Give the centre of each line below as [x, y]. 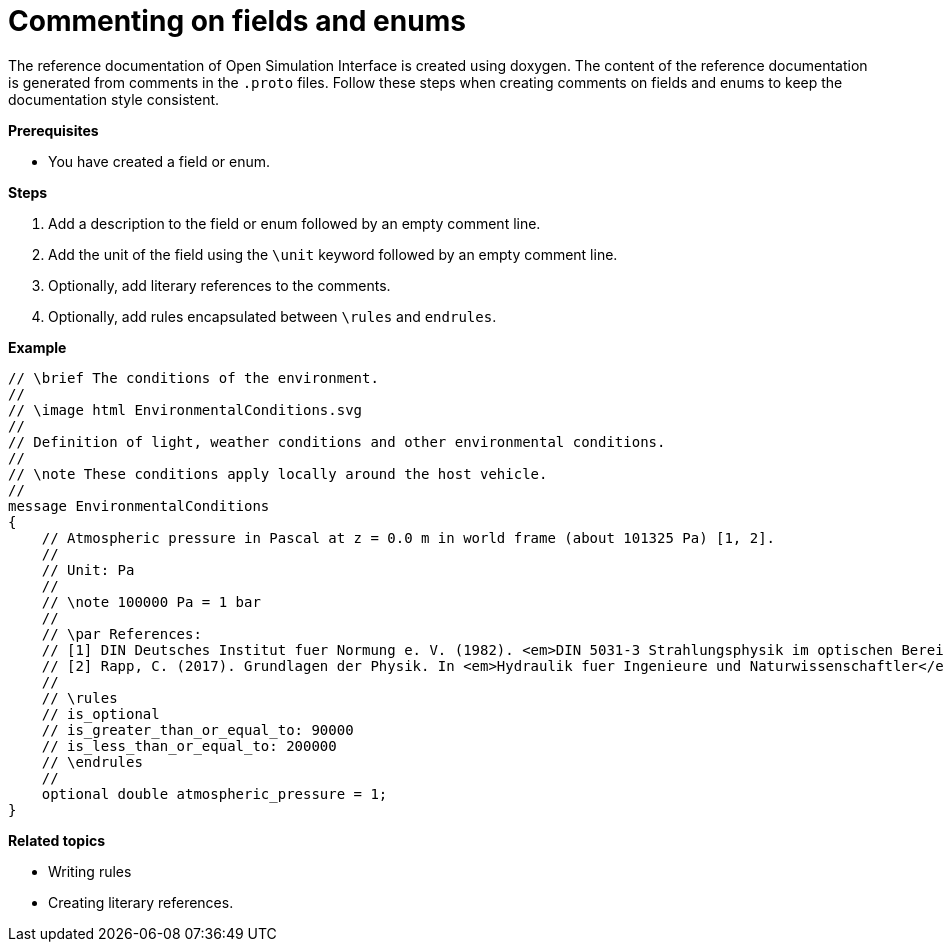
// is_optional [100, 713]
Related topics [57, 840]
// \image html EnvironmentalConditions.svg [185, 409]
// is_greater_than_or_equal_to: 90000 [197, 729]
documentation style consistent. [114, 99]
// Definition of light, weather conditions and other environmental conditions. [337, 441]
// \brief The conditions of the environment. [193, 377]
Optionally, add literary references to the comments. [219, 285]
